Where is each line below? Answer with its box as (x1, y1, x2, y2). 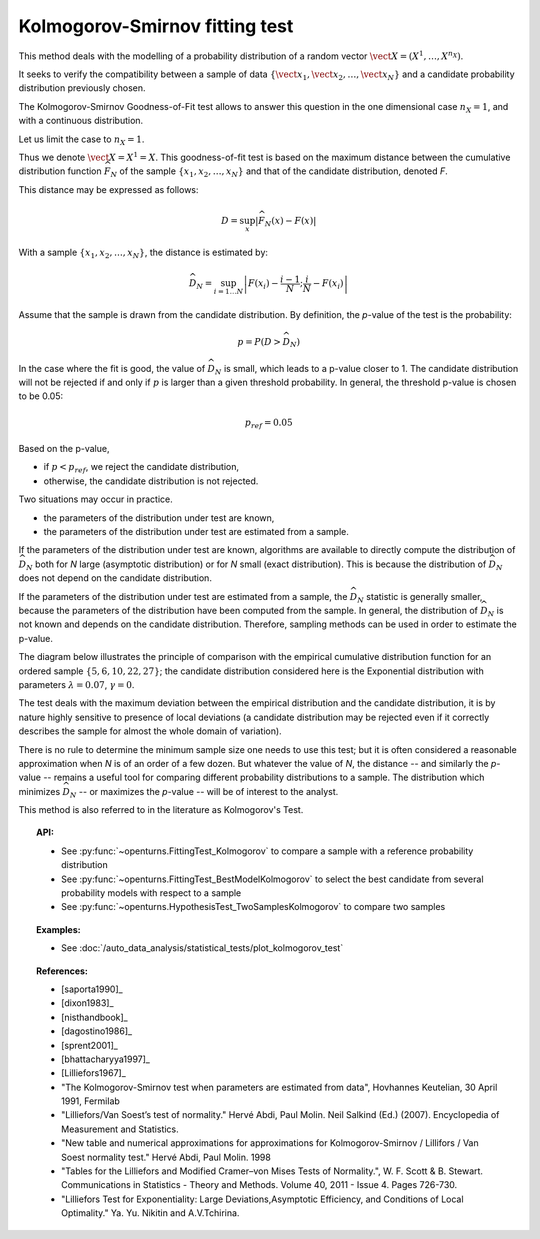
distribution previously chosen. (18, 82, 146, 94)
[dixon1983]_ (61, 997, 114, 1009)
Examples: (36, 923, 81, 935)
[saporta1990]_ (61, 983, 124, 995)
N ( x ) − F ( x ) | (264, 215, 317, 229)
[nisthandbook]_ (61, 1011, 129, 1023)
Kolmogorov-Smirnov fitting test (18, 15, 294, 37)
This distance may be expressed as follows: (18, 183, 199, 195)
